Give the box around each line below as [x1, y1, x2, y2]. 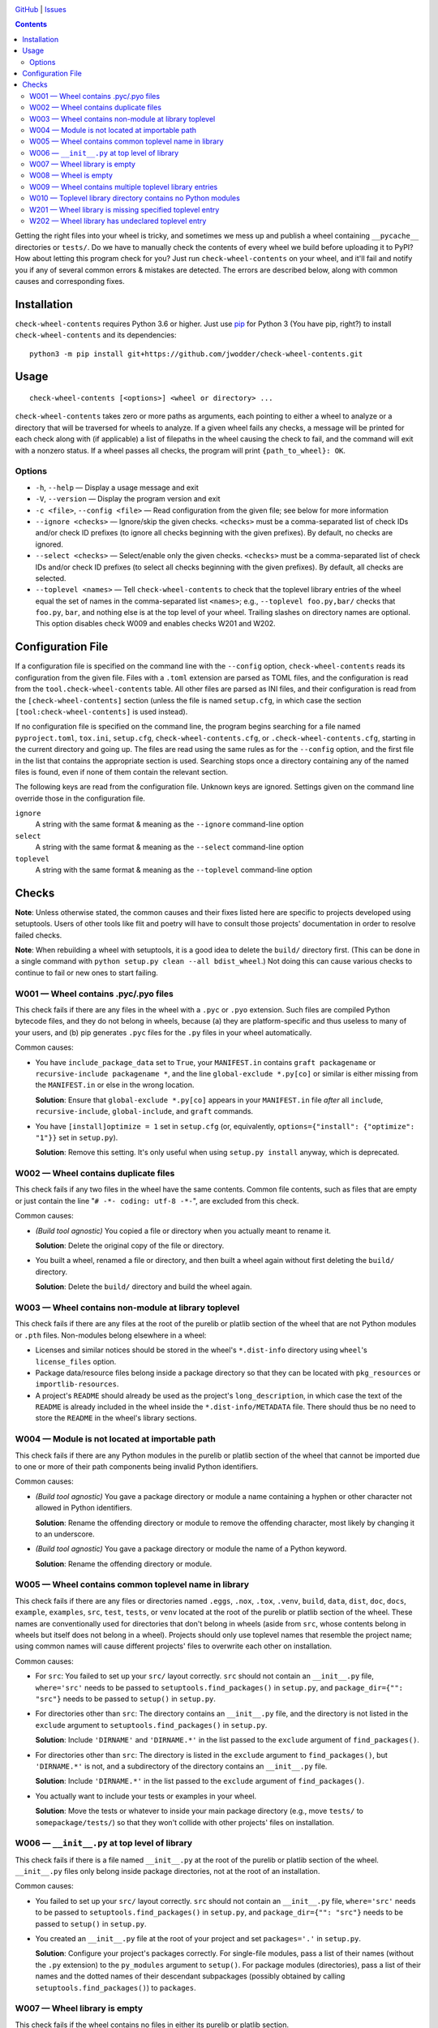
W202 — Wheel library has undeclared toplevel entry [29, 216, 207, 226]
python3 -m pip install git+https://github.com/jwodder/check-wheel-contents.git [29, 349, 363, 359]
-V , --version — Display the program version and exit [35, 494, 221, 504]
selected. [35, 573, 67, 583]
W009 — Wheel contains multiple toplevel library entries [29, 182, 218, 191]
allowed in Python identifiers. [35, 1503, 133, 1513]
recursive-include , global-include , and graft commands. [35, 1106, 254, 1116]
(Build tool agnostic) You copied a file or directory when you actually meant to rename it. [35, 1226, 332, 1235]
